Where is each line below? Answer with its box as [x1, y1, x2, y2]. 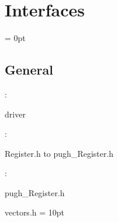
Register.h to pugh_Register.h [5, 147, 114, 159]
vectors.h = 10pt [5, 206, 65, 218]
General [5, 60, 53, 79]
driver [5, 107, 26, 120]
